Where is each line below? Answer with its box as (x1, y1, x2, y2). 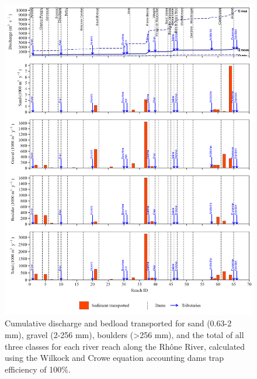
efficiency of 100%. (5, 363, 71, 375)
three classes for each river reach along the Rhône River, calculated (5, 340, 245, 352)
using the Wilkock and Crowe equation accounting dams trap (5, 352, 224, 364)
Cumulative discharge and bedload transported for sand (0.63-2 (5, 317, 232, 329)
